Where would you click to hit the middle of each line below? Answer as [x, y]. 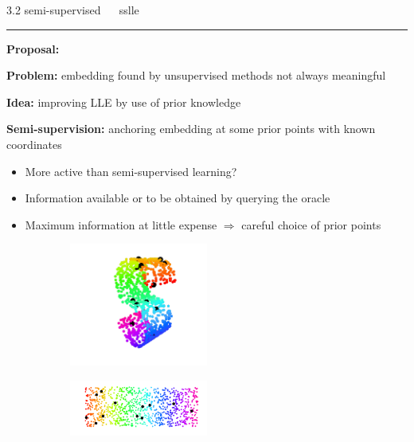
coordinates [34, 144]
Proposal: [33, 48]
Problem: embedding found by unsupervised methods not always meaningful [196, 75]
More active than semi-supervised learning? [131, 171]
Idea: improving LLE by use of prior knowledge [124, 102]
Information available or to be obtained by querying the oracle [178, 198]
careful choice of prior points [311, 224]
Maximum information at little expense [121, 224]
